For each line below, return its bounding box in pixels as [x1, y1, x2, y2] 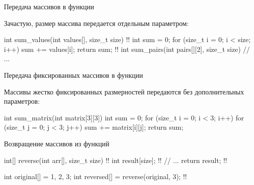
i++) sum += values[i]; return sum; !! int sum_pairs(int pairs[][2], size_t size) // [4, 44, 250, 54]
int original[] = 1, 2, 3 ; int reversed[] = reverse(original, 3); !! [4, 171, 187, 182]
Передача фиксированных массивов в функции [4, 69, 143, 80]
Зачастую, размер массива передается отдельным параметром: [4, 18, 189, 28]
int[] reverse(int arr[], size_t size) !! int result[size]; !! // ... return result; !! [4, 155, 227, 165]
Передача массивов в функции [4, 1, 94, 11]
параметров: [4, 96, 40, 106]
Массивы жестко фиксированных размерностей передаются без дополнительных [4, 86, 244, 96]
